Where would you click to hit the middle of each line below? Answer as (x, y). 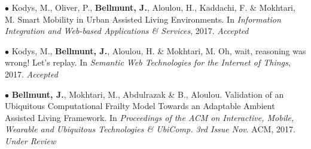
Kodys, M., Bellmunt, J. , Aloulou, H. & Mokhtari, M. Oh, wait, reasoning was (159, 50)
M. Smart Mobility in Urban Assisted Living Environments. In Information (143, 19)
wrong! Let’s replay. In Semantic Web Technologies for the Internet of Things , (148, 62)
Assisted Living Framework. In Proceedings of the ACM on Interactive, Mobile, (150, 117)
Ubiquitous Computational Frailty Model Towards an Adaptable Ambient (140, 106)
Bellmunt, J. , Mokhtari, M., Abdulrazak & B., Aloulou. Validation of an (148, 94)
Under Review (31, 140)
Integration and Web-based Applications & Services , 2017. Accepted (127, 31)
